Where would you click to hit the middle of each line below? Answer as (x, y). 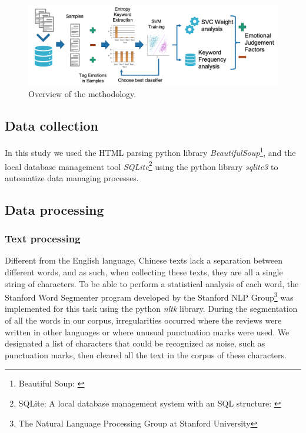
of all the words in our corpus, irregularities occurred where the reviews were (143, 320)
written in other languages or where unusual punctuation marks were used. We (147, 332)
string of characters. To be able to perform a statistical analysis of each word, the (152, 283)
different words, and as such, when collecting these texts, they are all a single (144, 272)
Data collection (52, 126)
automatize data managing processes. (72, 177)
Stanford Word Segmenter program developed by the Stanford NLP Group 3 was (149, 296)
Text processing (43, 239)
